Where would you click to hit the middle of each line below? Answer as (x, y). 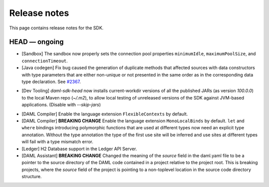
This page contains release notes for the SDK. (57, 28)
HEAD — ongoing (37, 42)
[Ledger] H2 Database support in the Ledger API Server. (79, 149)
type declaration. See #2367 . (51, 82)
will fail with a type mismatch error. (58, 142)
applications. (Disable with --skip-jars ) (61, 105)
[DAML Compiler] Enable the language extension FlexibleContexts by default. (105, 114)
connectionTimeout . (45, 61)
